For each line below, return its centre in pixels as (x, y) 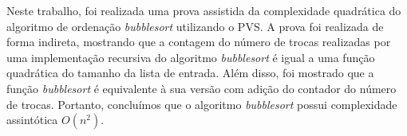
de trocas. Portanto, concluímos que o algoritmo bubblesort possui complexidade (202, 104)
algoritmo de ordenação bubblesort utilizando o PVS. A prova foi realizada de (195, 26)
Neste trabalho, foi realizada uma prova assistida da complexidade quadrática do (204, 10)
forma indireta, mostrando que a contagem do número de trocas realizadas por (199, 42)
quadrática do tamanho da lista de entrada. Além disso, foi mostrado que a (190, 73)
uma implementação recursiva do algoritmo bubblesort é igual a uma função (191, 57)
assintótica (32, 120)
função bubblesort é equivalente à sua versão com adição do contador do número (202, 88)
